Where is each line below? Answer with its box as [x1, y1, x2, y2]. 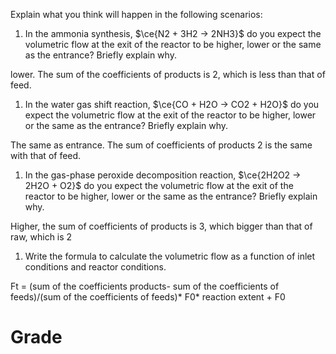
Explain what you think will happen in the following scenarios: [10, 9, 263, 20]
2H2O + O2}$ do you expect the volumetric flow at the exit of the [24, 180, 294, 191]
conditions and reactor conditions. [24, 261, 167, 273]
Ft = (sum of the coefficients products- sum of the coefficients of [10, 280, 280, 292]
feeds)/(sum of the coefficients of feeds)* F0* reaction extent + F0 [10, 291, 286, 303]
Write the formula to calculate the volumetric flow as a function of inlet [24, 250, 316, 262]
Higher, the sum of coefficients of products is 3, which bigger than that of [10, 220, 313, 232]
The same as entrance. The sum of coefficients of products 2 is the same [10, 139, 313, 151]
